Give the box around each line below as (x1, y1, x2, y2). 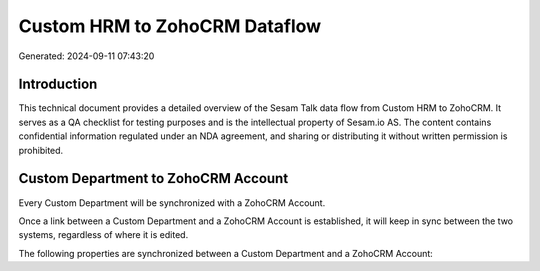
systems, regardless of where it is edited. (18, 229, 189, 241)
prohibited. (18, 144, 64, 156)
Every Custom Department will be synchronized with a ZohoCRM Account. (18, 196, 326, 209)
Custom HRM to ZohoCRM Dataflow (18, 15, 322, 37)
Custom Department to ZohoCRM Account (18, 170, 289, 187)
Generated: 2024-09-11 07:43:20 (18, 50, 155, 62)
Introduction (18, 76, 98, 93)
